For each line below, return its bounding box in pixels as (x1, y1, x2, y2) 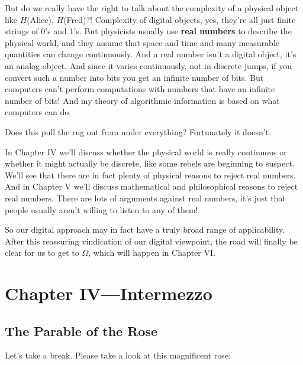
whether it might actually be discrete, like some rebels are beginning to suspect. (5, 157, 295, 170)
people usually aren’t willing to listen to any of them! (5, 203, 198, 216)
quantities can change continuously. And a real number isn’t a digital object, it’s (5, 48, 296, 60)
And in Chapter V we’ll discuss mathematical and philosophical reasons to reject (5, 180, 298, 193)
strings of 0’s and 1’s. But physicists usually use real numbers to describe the (5, 25, 292, 37)
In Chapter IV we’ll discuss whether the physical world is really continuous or (5, 145, 287, 158)
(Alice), (27, 13, 54, 25)
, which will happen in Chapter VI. (88, 246, 215, 259)
